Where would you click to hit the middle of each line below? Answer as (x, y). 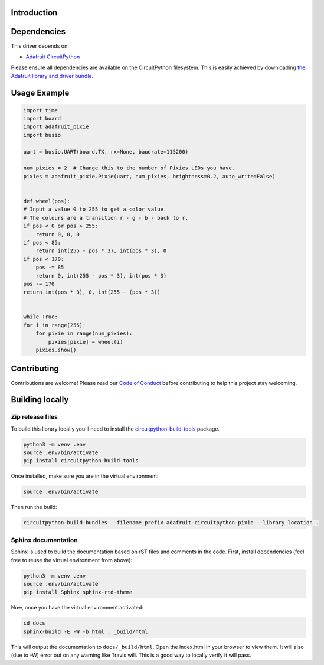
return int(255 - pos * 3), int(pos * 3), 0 (101, 251)
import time (41, 110)
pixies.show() (56, 350)
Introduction (34, 13)
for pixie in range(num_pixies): (84, 333)
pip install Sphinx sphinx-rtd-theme (78, 592)
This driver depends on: (40, 46)
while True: (41, 317)
